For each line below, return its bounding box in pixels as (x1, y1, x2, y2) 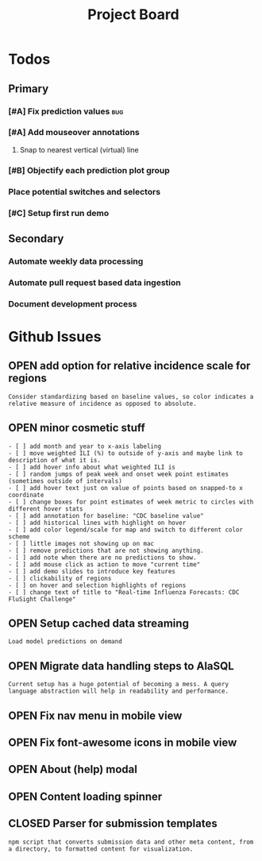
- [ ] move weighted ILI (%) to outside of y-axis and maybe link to (8, 449, 244, 458)
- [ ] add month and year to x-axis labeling (8, 442, 161, 450)
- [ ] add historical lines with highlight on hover (8, 519, 187, 527)
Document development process (8, 298, 137, 309)
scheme (8, 532, 30, 541)
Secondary (8, 232, 64, 245)
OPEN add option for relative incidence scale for (8, 359, 251, 373)
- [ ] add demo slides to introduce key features (8, 567, 176, 575)
